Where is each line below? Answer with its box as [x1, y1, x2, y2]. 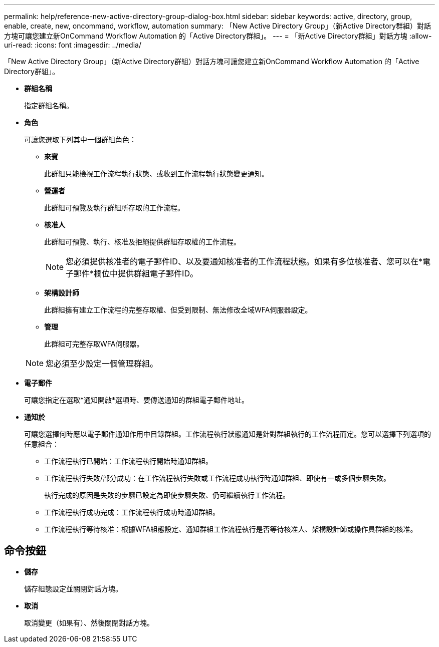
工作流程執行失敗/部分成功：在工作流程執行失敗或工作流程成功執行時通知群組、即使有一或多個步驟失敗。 [44, 474, 391, 482]
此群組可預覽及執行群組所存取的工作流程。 [44, 203, 184, 212]
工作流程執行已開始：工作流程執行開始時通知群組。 [44, 457, 212, 465]
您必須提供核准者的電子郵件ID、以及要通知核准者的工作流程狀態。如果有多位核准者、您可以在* [66, 256, 422, 266]
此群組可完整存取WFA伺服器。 [44, 340, 144, 348]
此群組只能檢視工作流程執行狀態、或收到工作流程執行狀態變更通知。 [44, 169, 269, 178]
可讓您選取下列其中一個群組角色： [24, 135, 136, 144]
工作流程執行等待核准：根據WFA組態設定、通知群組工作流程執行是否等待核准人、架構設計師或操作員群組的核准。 [44, 525, 417, 533]
